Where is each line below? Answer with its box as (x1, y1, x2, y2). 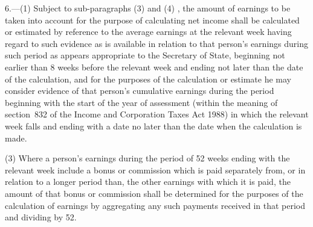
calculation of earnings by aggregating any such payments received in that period (5, 199, 306, 211)
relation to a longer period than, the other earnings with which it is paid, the (5, 175, 291, 188)
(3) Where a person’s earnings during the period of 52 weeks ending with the (5, 152, 290, 164)
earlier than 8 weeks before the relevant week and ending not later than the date (5, 60, 303, 73)
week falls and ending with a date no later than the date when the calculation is (5, 119, 302, 132)
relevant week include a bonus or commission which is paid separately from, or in (5, 163, 306, 176)
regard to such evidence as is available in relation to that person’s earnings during (5, 37, 308, 49)
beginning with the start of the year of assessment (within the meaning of (5, 96, 278, 108)
